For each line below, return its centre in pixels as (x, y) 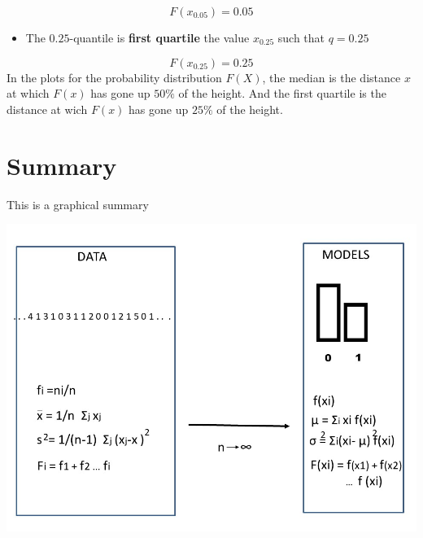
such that (301, 37)
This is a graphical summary (78, 204)
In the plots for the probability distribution (114, 77)
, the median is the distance (331, 77)
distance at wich (47, 109)
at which (28, 93)
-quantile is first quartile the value (159, 37)
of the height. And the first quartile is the (282, 93)
